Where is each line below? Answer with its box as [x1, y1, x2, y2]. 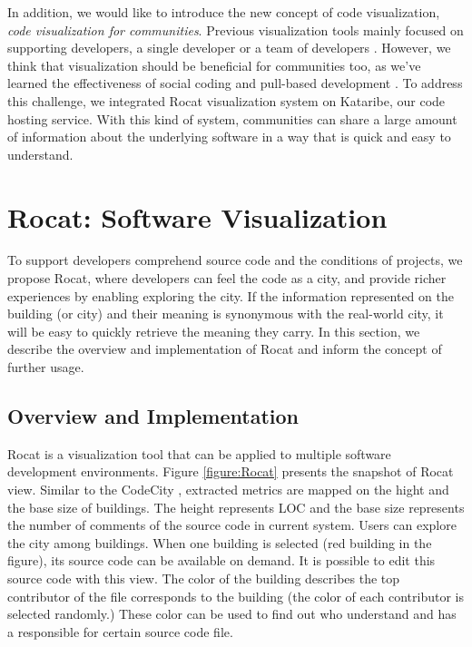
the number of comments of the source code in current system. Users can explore [7, 515, 457, 534]
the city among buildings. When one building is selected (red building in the [7, 533, 432, 552]
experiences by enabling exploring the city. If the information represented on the [7, 286, 454, 305]
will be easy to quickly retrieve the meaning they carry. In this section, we [7, 321, 420, 340]
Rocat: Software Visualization [7, 198, 388, 235]
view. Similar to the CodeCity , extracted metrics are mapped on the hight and [7, 480, 449, 499]
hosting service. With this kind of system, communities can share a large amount [7, 109, 457, 128]
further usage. [7, 358, 84, 377]
